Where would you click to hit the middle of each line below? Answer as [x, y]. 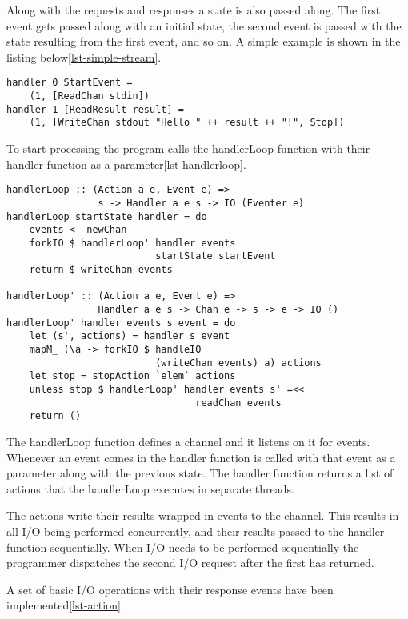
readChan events [238, 403]
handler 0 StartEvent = [70, 83]
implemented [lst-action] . [65, 605]
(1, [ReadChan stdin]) [89, 96]
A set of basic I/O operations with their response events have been [170, 589]
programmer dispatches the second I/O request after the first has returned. [190, 563]
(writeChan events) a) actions [238, 363]
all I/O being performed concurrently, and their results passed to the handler [196, 531]
